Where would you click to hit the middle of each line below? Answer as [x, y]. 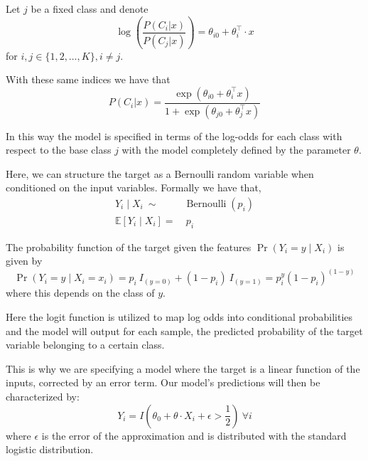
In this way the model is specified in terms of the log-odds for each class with [174, 136]
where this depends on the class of [80, 293]
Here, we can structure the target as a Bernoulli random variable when [160, 173]
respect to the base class [59, 150]
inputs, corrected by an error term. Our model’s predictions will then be [163, 382]
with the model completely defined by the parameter [236, 150]
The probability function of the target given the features [129, 247]
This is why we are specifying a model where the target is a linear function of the [183, 368]
